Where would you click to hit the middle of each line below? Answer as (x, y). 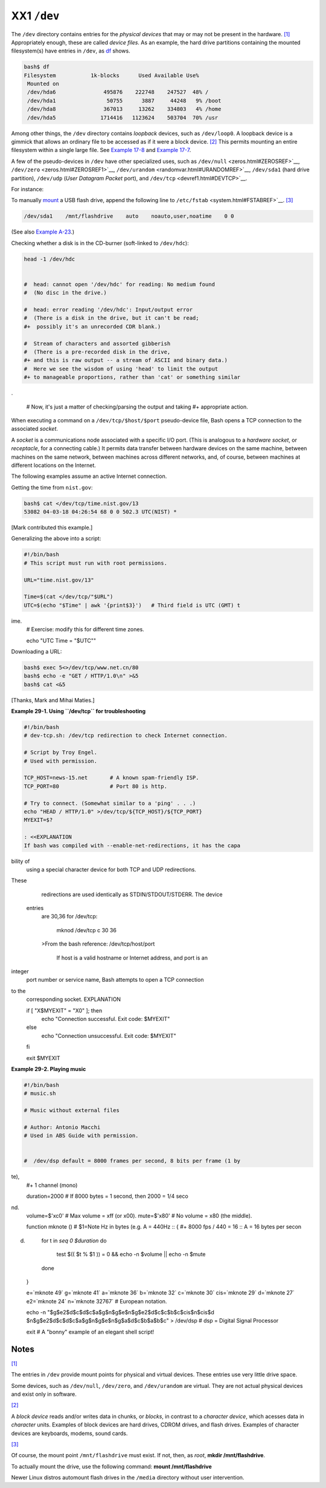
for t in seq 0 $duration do (74, 1241)
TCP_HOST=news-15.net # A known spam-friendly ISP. (111, 778)
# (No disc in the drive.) (65, 293)
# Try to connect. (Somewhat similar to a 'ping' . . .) (110, 803)
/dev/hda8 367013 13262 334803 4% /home (124, 109)
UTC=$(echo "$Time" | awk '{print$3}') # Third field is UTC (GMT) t (132, 605)
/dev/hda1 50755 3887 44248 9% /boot (124, 100)
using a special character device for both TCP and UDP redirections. (111, 870)
